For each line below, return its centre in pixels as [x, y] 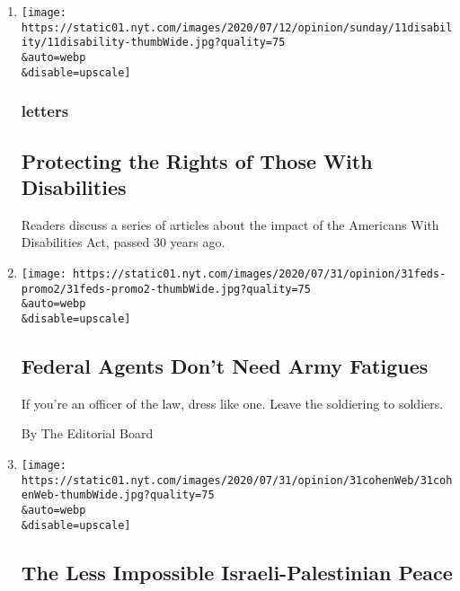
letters [45, 111]
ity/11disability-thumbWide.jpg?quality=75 [153, 43]
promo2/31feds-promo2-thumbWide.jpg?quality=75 [166, 289]
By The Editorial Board [87, 433]
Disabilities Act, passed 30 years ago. [123, 242]
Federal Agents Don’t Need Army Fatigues [225, 365]
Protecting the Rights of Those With [197, 160]
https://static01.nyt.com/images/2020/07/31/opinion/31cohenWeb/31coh [237, 480]
